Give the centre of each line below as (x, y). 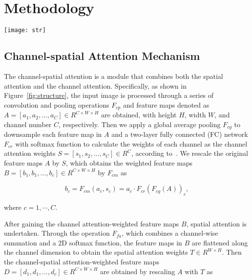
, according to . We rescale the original (189, 153)
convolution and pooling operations (57, 104)
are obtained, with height (139, 115)
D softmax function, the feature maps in (122, 242)
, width (195, 115)
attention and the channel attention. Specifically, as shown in (95, 85)
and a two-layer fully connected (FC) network (180, 134)
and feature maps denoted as (166, 104)
